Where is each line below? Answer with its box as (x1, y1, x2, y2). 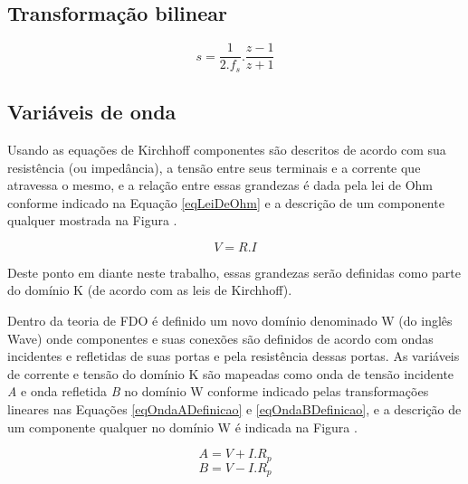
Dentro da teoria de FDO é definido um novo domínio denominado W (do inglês (7, 311, 453, 330)
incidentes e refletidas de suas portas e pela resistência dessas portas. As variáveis (7, 346, 460, 365)
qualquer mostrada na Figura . (7, 211, 177, 230)
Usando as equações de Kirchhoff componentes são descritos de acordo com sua (7, 139, 446, 158)
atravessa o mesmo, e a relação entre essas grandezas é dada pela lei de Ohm (7, 176, 433, 195)
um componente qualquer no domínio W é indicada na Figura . (7, 417, 358, 436)
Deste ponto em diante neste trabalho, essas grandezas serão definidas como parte (7, 262, 462, 281)
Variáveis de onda (7, 98, 177, 126)
